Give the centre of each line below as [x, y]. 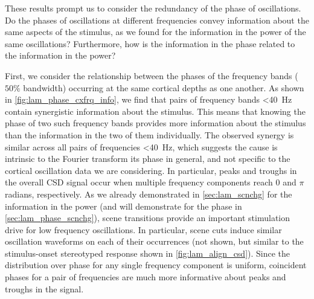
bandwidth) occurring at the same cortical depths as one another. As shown [164, 87]
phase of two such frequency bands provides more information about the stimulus [155, 123]
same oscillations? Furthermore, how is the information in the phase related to [150, 43]
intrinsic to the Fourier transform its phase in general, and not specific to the [148, 159]
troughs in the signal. [44, 288]
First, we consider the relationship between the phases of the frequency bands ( [152, 75]
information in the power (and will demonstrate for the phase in [123, 206]
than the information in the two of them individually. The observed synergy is [149, 134]
